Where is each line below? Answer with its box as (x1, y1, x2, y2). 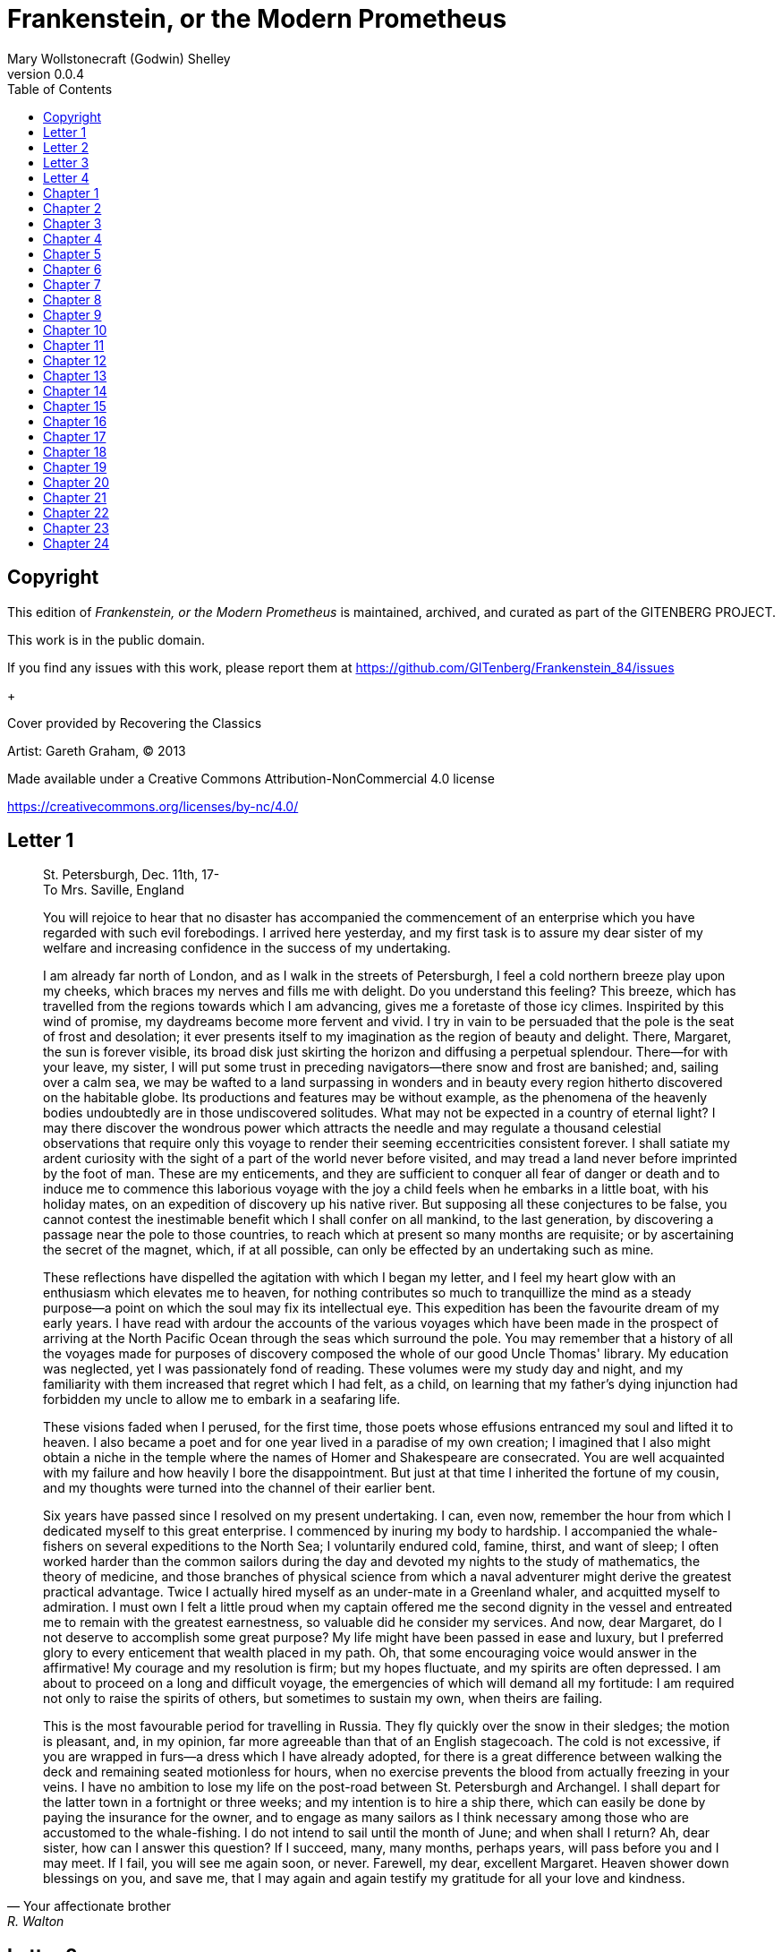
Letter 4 (43, 169, 89, 185)
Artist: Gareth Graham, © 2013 (7, 742, 186, 758)
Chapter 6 (43, 261, 102, 277)
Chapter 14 (43, 382, 107, 398)
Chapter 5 (43, 245, 102, 261)
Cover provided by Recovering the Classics (7, 715, 262, 731)
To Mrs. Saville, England (43, 882, 184, 898)
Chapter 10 (43, 321, 107, 338)
